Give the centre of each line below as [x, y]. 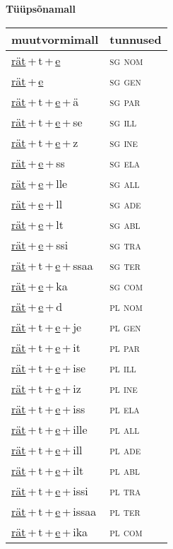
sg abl [125, 224]
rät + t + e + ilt [48, 470]
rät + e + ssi [40, 244]
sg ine [124, 142]
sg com [126, 285]
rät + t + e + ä [45, 101]
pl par [125, 347]
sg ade [125, 203]
